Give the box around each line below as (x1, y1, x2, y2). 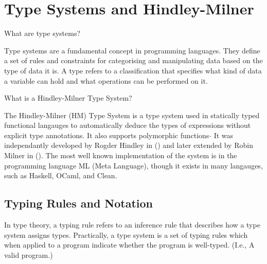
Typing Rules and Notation (4, 195, 153, 211)
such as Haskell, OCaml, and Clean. (4, 170, 117, 181)
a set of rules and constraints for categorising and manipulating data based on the (4, 55, 263, 66)
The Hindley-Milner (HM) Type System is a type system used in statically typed (4, 109, 260, 120)
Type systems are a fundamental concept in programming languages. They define (4, 45, 260, 55)
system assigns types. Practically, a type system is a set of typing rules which (4, 229, 248, 240)
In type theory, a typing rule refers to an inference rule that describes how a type (4, 219, 260, 230)
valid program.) (4, 249, 53, 260)
